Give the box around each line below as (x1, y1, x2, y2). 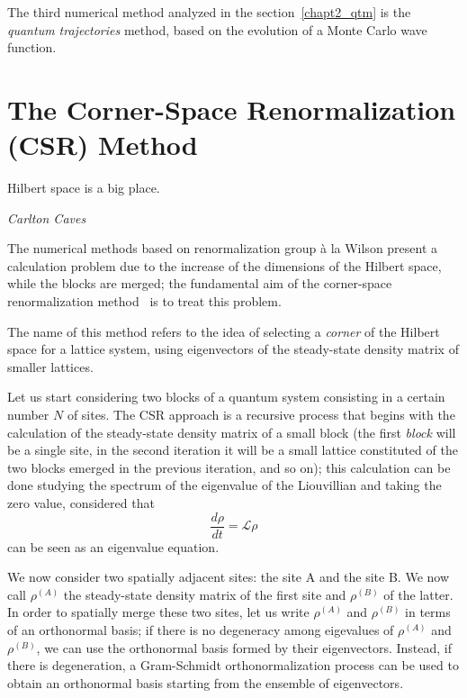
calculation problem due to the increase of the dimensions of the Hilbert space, (7, 256, 442, 275)
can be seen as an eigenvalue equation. (7, 537, 220, 556)
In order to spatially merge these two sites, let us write (7, 603, 310, 621)
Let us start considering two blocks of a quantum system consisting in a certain (7, 387, 445, 406)
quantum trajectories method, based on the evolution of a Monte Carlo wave (7, 20, 427, 39)
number (7, 405, 49, 424)
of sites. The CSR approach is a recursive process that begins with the (67, 405, 455, 424)
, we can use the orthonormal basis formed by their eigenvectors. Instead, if (36, 638, 452, 657)
